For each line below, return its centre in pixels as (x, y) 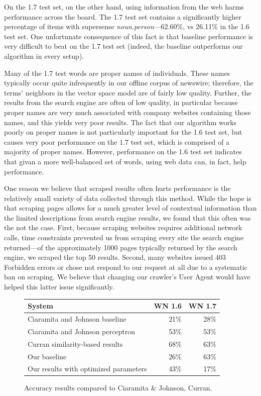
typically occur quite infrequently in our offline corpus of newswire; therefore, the (129, 83)
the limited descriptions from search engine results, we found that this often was (127, 217)
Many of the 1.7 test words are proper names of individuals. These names (117, 73)
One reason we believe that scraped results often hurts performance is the (117, 188)
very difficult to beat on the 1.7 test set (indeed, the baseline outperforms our (123, 46)
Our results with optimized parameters (87, 369)
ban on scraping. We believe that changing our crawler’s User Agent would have (127, 277)
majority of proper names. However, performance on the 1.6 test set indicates (123, 152)
